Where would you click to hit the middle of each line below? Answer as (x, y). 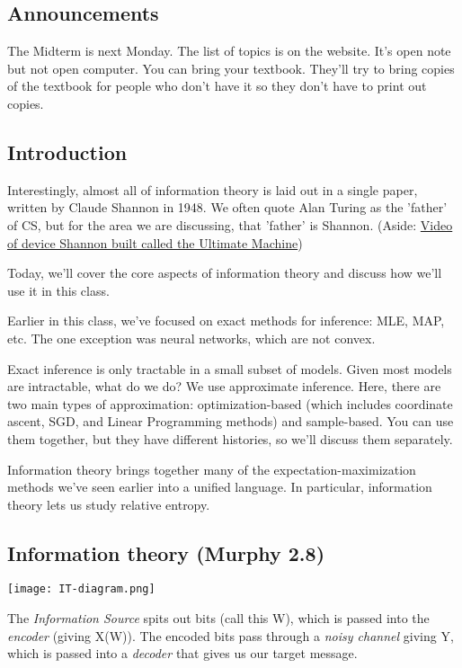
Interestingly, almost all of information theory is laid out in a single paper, (213, 189)
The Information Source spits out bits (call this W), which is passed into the (218, 618)
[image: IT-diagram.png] (81, 589)
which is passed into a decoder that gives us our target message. (182, 653)
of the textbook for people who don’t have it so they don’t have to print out (217, 86)
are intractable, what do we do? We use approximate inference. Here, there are (224, 386)
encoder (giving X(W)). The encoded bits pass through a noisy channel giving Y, (231, 635)
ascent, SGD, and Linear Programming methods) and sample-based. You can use (231, 421)
